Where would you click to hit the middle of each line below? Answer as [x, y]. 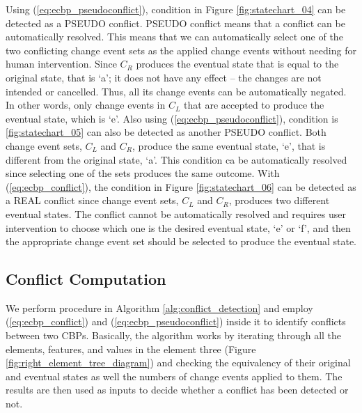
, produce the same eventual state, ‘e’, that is [229, 145]
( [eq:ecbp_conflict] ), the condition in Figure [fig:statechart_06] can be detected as [181, 186]
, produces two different [279, 200]
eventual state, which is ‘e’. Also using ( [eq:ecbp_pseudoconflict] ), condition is [172, 118]
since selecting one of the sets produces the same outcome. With [143, 173]
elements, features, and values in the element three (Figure [131, 349]
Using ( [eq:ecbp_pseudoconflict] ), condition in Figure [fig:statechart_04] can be [176, 9]
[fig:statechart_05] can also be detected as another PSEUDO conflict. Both [166, 132]
